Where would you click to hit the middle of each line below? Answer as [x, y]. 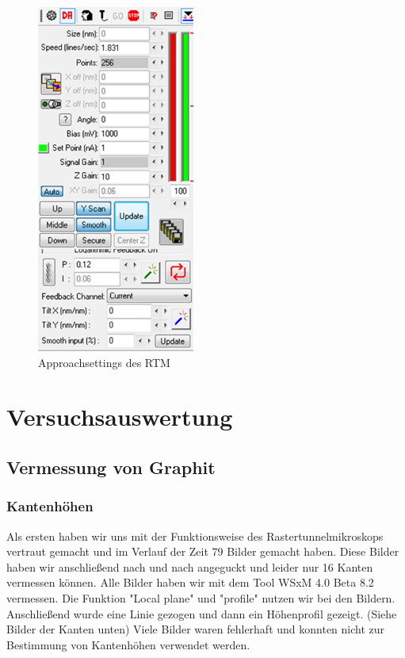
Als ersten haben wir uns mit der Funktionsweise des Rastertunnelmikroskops [195, 536]
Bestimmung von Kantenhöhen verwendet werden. [128, 644]
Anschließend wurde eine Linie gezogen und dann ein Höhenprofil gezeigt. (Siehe [202, 613]
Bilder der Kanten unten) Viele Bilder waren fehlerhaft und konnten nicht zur [196, 629]
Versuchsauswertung [120, 417]
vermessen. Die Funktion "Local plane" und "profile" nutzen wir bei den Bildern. [201, 597]
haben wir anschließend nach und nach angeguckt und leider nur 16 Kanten [190, 566]
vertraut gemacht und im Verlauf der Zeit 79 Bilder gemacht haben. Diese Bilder [203, 551]
